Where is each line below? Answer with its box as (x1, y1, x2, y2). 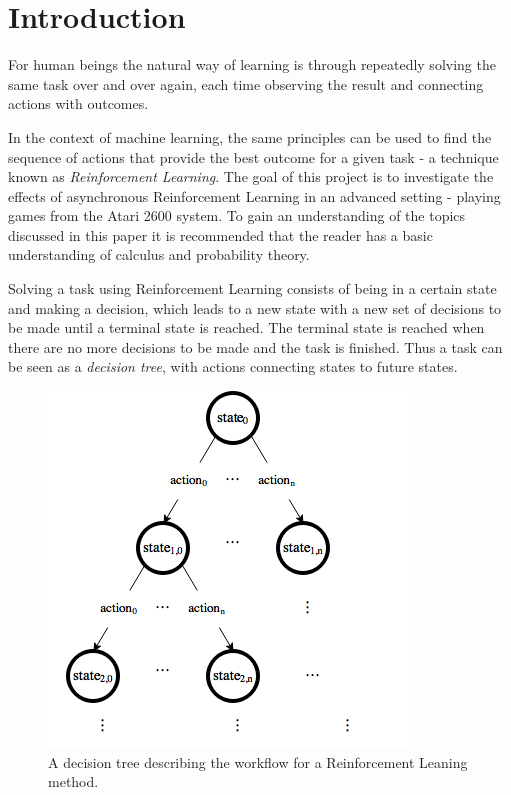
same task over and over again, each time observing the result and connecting (8, 73, 484, 94)
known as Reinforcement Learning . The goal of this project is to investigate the (8, 166, 494, 187)
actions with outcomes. (8, 93, 149, 114)
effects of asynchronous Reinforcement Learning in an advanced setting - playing (8, 185, 501, 206)
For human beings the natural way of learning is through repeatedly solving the (8, 54, 496, 75)
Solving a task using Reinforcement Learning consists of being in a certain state (8, 278, 497, 299)
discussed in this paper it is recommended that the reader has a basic (8, 224, 433, 245)
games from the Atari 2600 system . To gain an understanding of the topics (8, 205, 466, 226)
